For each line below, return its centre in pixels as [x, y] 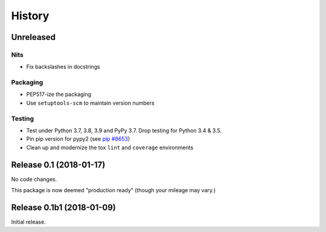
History [30, 16]
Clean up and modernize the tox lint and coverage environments [110, 147]
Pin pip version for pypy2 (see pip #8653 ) [78, 139]
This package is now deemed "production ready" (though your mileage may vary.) [113, 190]
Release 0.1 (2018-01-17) [58, 165]
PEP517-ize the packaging [59, 94]
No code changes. [34, 179]
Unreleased [34, 37]
